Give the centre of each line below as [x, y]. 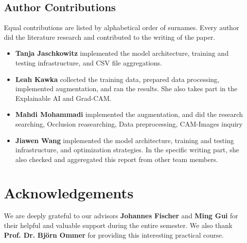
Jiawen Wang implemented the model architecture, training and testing [124, 140]
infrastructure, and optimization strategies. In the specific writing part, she [127, 150]
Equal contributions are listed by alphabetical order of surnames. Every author [122, 27]
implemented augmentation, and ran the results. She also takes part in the [126, 89]
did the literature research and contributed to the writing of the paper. [110, 37]
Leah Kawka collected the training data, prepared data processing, [117, 79]
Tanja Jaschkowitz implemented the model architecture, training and [122, 53]
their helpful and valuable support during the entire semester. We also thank [118, 225]
